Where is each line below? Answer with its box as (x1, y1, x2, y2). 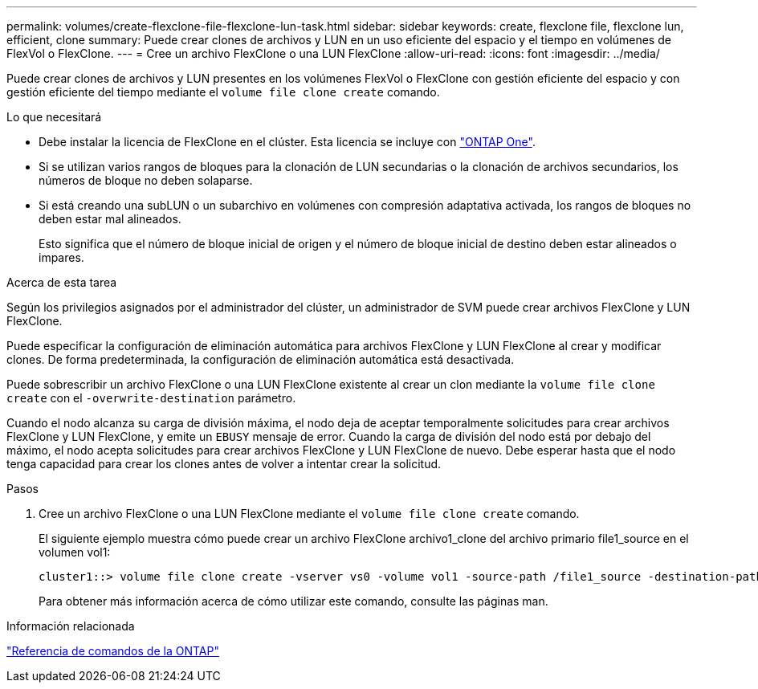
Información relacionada (6, 619, 135, 633)
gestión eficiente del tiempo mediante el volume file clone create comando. (6, 85, 440, 99)
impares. (39, 251, 84, 264)
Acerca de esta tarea (6, 275, 117, 289)
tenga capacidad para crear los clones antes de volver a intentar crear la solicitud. (6, 457, 442, 471)
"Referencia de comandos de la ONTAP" (6, 644, 219, 658)
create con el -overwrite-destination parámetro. (6, 391, 296, 405)
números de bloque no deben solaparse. (39, 173, 253, 187)
